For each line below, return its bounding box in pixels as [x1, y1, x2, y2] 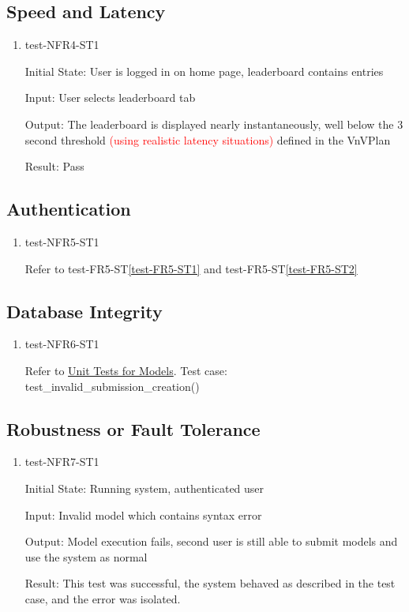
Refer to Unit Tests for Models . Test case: [24, 362, 227, 378]
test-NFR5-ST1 [24, 233, 99, 250]
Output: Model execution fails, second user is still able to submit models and [24, 533, 398, 550]
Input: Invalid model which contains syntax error [24, 506, 262, 523]
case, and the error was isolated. [24, 590, 181, 606]
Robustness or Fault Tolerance [6, 416, 261, 441]
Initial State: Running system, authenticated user [24, 479, 265, 496]
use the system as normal [24, 548, 148, 565]
